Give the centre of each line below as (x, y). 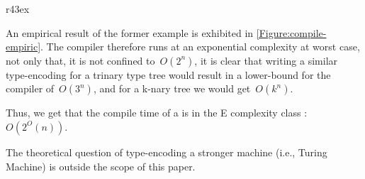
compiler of (30, 88)
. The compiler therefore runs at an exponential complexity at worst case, (200, 47)
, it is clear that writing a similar (266, 60)
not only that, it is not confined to (80, 60)
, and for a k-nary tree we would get (172, 88)
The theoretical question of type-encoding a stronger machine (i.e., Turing (167, 152)
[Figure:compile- (291, 32)
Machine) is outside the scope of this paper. (101, 166)
